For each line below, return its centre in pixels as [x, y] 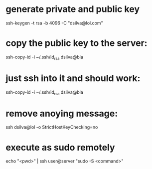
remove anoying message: [62, 113]
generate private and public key [73, 9]
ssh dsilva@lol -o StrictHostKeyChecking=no [52, 127]
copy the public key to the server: [76, 43]
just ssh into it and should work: [73, 78]
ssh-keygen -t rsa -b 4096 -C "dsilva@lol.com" [55, 23]
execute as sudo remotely [60, 147]
